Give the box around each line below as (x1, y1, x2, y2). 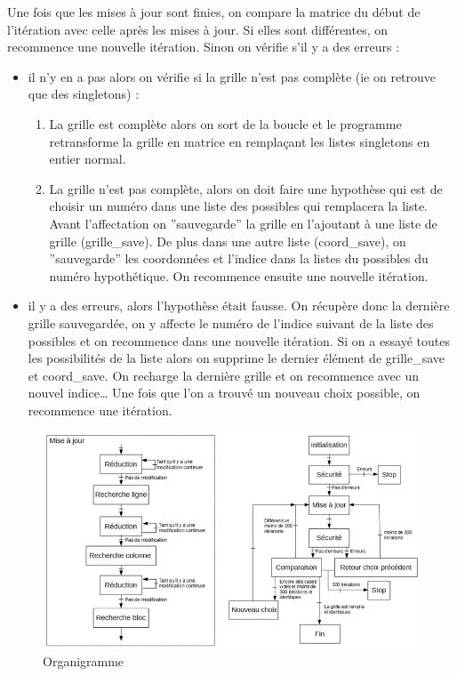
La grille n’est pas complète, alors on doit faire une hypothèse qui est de (49, 179, 443, 197)
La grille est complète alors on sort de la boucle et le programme (49, 114, 402, 133)
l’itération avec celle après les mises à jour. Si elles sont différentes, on (7, 20, 389, 38)
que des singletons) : (28, 84, 140, 103)
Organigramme (43, 652, 124, 670)
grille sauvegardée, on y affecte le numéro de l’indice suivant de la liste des (28, 313, 434, 332)
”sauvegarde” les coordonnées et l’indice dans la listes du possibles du (49, 249, 429, 268)
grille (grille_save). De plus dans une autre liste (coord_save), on (49, 231, 406, 250)
